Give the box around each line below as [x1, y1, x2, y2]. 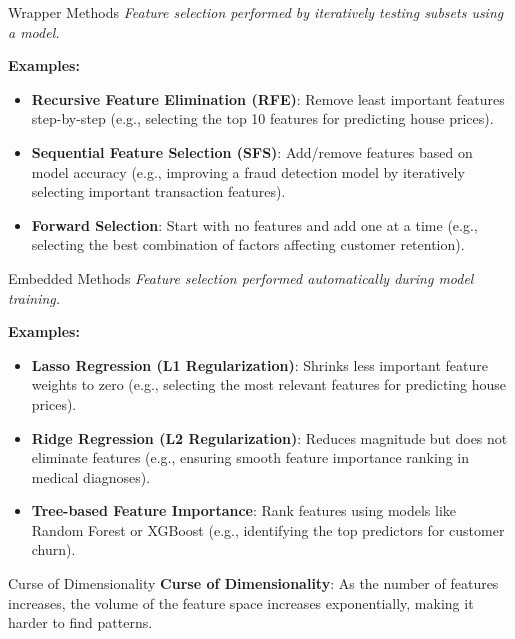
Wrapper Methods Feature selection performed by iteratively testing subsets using [8, 2, 504, 22]
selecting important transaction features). [31, 181, 286, 202]
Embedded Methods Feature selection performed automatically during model [8, 267, 474, 288]
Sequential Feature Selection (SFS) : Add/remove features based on [31, 141, 473, 162]
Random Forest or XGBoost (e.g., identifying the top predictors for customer [31, 519, 505, 540]
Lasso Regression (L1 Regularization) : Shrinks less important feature [31, 354, 488, 375]
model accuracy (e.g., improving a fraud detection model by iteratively [31, 161, 465, 182]
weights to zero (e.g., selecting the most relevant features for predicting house [31, 374, 506, 395]
